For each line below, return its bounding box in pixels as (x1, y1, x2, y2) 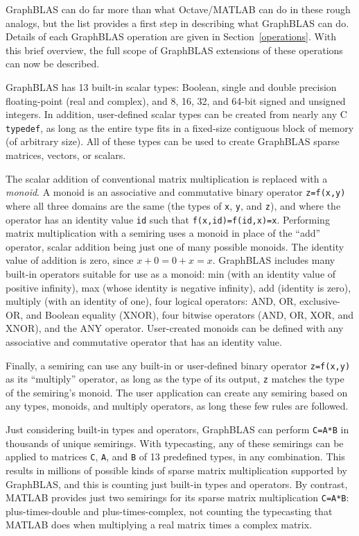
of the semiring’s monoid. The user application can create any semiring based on (6, 385, 348, 399)
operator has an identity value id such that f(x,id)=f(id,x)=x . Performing (6, 212, 330, 226)
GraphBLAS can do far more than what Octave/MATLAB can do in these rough (6, 2, 351, 16)
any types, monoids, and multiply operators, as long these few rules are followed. (6, 399, 349, 413)
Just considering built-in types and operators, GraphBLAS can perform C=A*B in (6, 422, 349, 436)
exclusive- (299, 294, 340, 308)
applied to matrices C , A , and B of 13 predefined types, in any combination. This (6, 449, 345, 464)
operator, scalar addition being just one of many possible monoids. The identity (6, 239, 344, 253)
